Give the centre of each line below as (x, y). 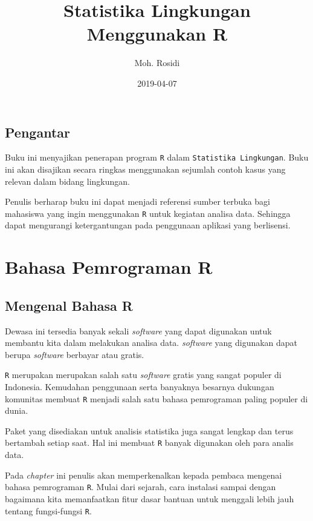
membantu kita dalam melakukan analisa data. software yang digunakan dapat (151, 343)
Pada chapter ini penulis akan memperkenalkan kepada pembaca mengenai (144, 475)
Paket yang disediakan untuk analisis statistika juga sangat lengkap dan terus (149, 430)
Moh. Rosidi (157, 63)
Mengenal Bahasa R (69, 305)
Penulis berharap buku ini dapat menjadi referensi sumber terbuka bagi (138, 201)
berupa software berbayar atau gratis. (75, 354)
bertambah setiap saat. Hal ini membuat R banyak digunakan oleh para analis (149, 443)
